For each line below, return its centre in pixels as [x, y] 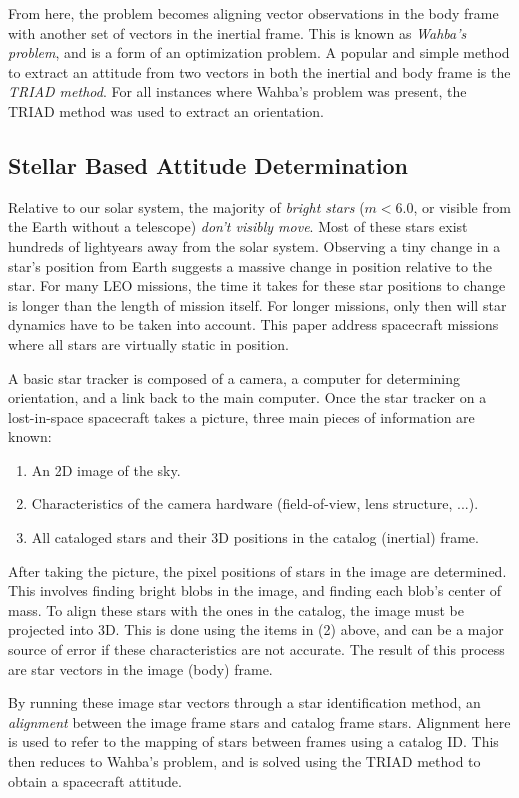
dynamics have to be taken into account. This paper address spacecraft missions [253, 324]
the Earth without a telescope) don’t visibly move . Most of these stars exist [238, 226]
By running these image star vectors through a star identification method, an [244, 702]
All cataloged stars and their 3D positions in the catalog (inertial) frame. [255, 537]
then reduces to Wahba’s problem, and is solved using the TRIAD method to [244, 761]
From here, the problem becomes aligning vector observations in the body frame [253, 13]
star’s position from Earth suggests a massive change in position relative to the [250, 265]
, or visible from [462, 206]
